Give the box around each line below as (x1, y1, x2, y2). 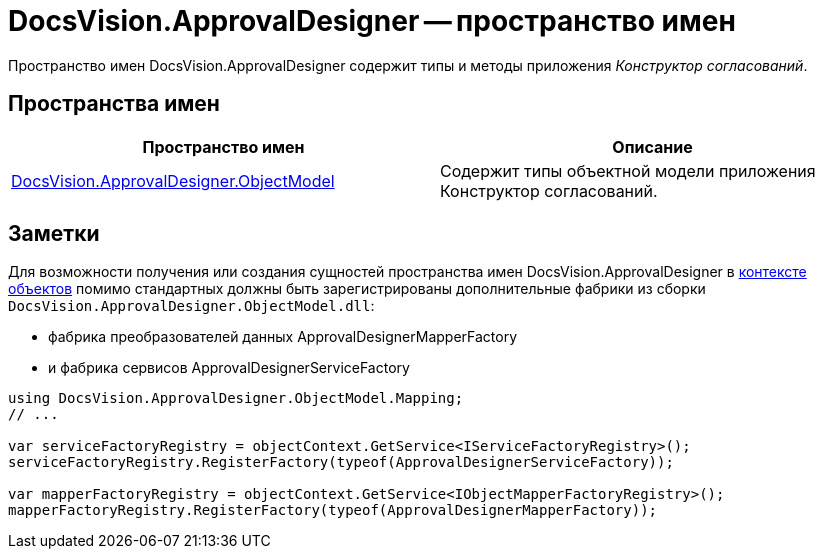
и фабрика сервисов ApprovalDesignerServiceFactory (48, 359, 410, 377)
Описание (612, 136, 693, 157)
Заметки (8, 221, 100, 247)
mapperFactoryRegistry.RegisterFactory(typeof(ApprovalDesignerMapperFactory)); (8, 502, 658, 519)
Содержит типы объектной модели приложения (440, 160, 816, 181)
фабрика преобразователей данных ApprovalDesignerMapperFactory (48, 328, 518, 346)
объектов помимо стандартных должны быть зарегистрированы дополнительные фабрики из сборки (8, 280, 706, 298)
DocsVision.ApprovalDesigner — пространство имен (8, 4, 736, 38)
